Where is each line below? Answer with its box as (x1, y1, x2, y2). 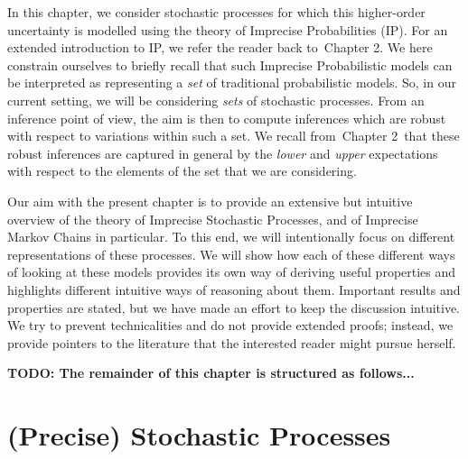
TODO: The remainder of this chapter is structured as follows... (7, 363, 415, 382)
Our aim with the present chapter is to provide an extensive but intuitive (7, 191, 413, 210)
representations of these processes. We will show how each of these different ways (7, 244, 455, 263)
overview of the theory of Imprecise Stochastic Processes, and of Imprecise (7, 209, 418, 228)
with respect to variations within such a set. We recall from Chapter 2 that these (7, 126, 460, 145)
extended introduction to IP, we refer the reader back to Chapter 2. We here (7, 38, 433, 57)
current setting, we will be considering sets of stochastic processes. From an (7, 90, 425, 109)
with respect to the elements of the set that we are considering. (7, 161, 357, 180)
